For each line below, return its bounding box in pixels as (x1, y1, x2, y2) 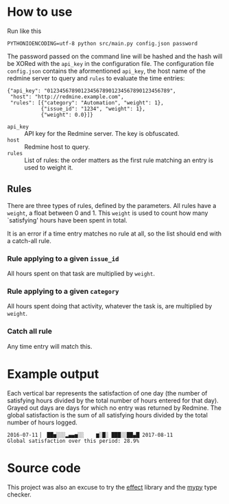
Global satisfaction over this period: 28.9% (7, 437, 139, 444)
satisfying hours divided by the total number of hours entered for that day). (7, 396, 219, 404)
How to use (7, 4, 73, 20)
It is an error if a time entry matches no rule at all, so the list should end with (7, 229, 221, 238)
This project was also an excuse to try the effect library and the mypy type (7, 483, 217, 491)
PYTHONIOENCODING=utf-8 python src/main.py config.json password (7, 40, 197, 47)
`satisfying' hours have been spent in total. (7, 216, 128, 224)
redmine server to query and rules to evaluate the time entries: (7, 73, 185, 82)
